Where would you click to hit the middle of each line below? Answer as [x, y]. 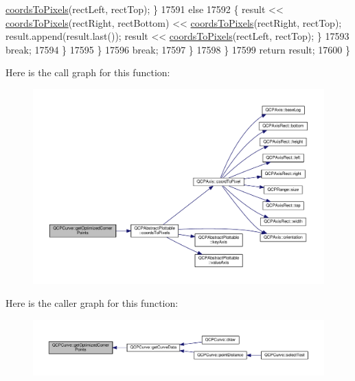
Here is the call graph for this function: [88, 72]
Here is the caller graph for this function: [92, 303]
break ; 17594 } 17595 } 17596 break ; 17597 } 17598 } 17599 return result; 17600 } [178, 49]
